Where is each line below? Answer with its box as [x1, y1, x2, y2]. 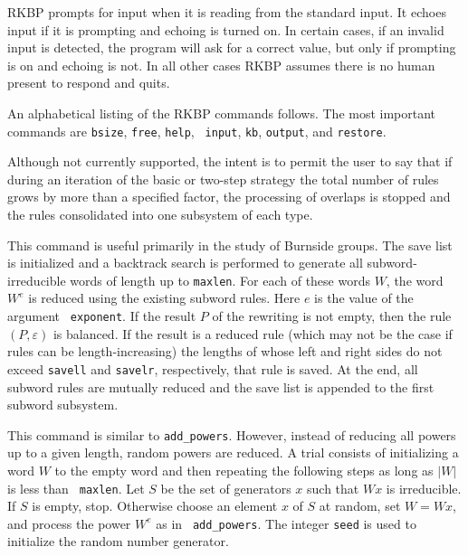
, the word [386, 270, 444, 289]
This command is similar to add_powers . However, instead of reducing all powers [7, 425, 456, 444]
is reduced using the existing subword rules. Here [28, 288, 301, 307]
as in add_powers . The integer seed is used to [156, 514, 416, 532]
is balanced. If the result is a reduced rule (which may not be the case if [53, 324, 453, 343]
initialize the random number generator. [7, 532, 229, 551]
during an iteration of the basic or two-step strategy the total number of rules [7, 169, 439, 188]
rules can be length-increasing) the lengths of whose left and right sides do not [7, 342, 443, 361]
